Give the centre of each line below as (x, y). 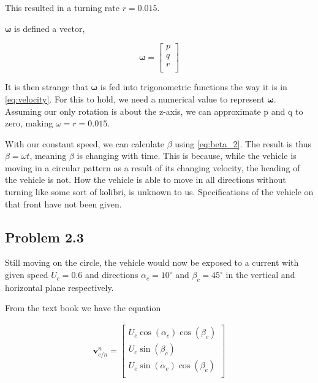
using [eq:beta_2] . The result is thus (243, 143)
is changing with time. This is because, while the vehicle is (187, 156)
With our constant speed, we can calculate (85, 143)
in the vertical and (260, 275)
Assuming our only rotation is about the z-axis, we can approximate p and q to (154, 111)
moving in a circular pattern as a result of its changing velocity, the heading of (153, 167)
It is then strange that (47, 87)
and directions (112, 275)
